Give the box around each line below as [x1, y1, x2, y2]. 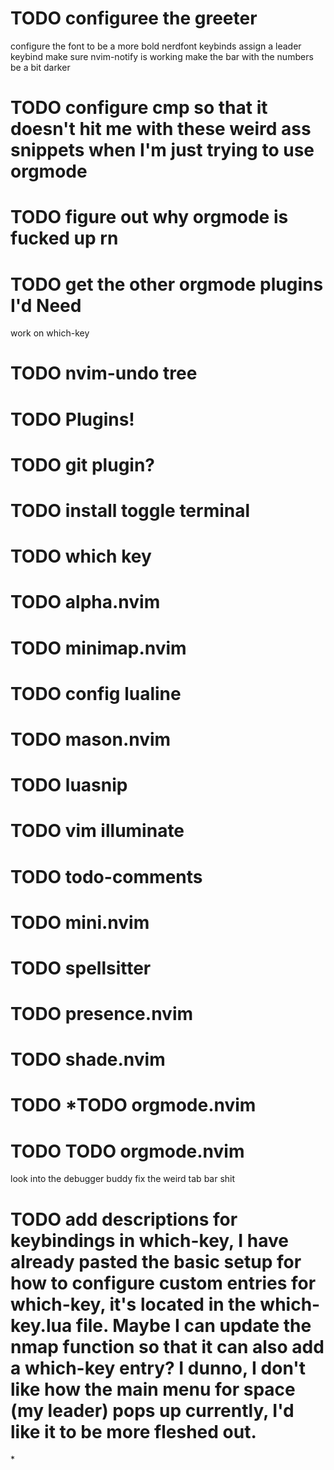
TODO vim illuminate [10, 820, 185, 842]
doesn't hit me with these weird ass [10, 118, 312, 141]
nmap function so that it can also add [10, 1335, 325, 1358]
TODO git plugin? [10, 453, 156, 476]
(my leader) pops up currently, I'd [10, 1399, 295, 1422]
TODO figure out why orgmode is [10, 206, 289, 229]
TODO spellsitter [10, 957, 152, 979]
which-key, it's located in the [10, 1293, 257, 1316]
